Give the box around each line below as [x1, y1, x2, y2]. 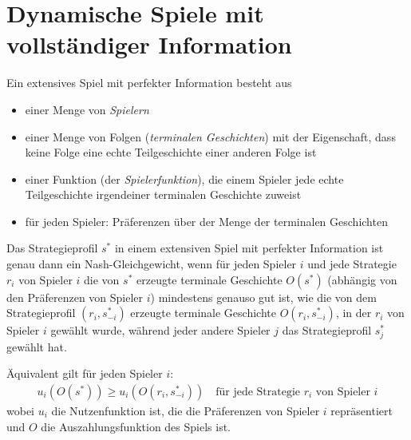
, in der [335, 304, 372, 321]
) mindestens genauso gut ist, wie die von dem [150, 288, 377, 305]
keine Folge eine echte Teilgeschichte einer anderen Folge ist [25, 144, 317, 161]
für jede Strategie [215, 386, 301, 398]
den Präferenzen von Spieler [6, 288, 144, 305]
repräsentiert [330, 402, 393, 418]
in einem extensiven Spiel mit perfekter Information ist [114, 240, 384, 256]
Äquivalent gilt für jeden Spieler [6, 365, 163, 382]
